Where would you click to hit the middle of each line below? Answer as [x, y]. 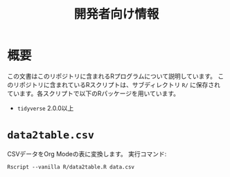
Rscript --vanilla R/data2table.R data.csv [71, 167]
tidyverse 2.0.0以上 [45, 108]
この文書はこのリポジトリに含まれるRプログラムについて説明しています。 [112, 76]
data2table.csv [51, 135]
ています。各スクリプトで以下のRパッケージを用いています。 [94, 93]
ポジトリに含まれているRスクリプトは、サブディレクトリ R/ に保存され [120, 84]
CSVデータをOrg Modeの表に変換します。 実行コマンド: [87, 153]
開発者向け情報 [116, 14]
